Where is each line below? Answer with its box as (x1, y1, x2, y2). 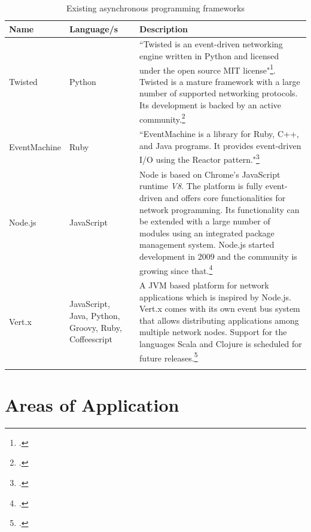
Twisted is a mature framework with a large (139, 75, 300, 87)
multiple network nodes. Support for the (139, 326, 287, 338)
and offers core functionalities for (164, 191, 286, 204)
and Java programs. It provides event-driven (139, 139, 301, 151)
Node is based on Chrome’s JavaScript (139, 168, 280, 180)
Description (139, 22, 188, 35)
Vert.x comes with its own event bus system (139, 302, 300, 315)
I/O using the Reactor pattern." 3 (139, 151, 260, 165)
